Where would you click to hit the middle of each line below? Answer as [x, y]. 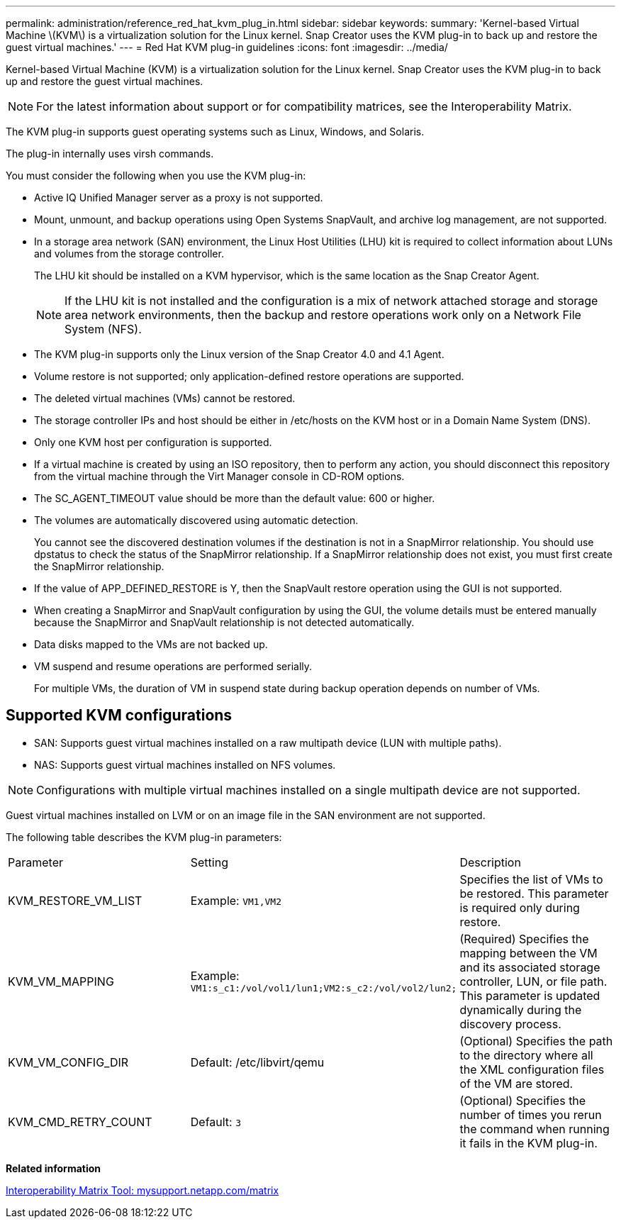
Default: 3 [216, 1122]
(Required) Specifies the [524, 939]
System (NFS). [103, 329]
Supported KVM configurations [119, 716]
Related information [54, 1168]
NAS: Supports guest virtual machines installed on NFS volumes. [185, 764]
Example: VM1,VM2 [236, 900]
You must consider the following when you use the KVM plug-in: [156, 176]
